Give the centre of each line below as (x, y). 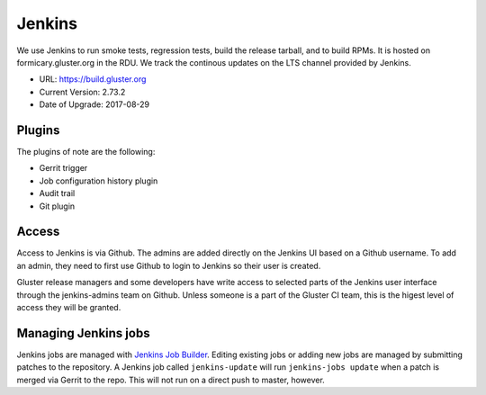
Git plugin (57, 206)
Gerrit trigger (63, 168)
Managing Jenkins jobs (83, 333)
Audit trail (57, 193)
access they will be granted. (69, 308)
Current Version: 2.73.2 (82, 92)
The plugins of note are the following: (86, 152)
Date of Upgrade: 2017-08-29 (94, 104)
